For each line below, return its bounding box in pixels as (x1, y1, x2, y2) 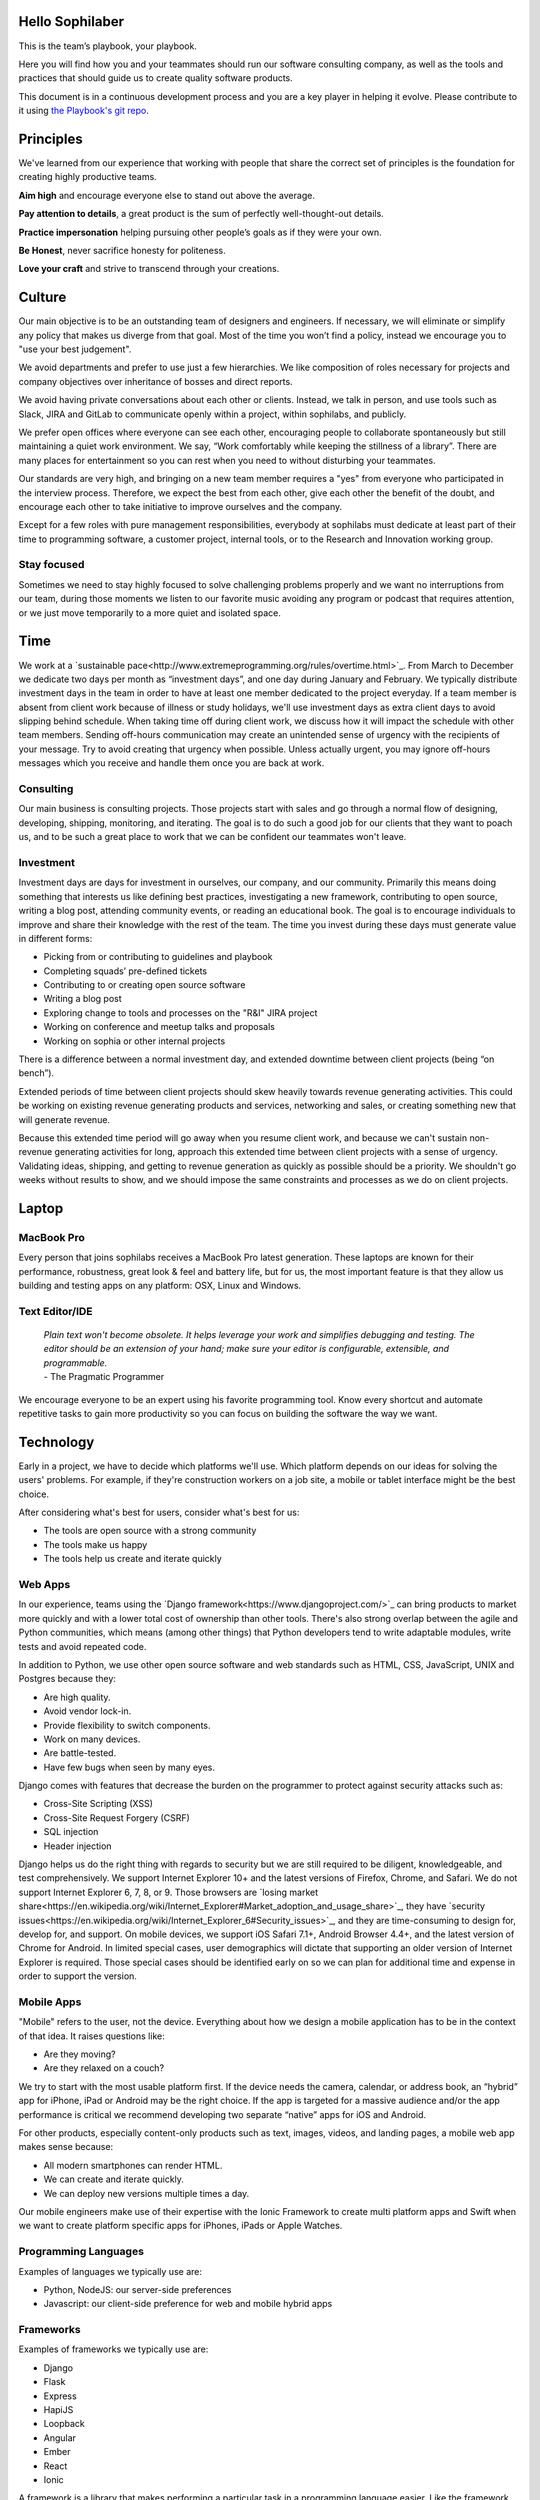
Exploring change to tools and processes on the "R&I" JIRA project (43, 1006, 318, 1019)
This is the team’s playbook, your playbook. (18, 40, 197, 52)
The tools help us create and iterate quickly (43, 1553, 222, 1565)
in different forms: (18, 932, 93, 944)
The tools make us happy (43, 1538, 148, 1550)
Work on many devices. (43, 1733, 141, 1745)
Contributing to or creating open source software (43, 979, 246, 991)
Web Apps (18, 1578, 71, 1591)
